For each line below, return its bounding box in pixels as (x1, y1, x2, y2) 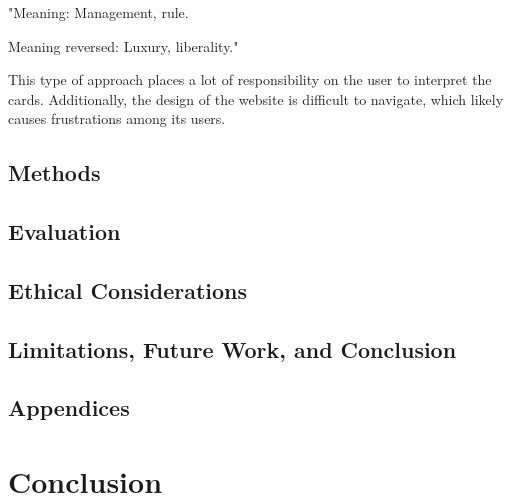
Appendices (8, 392, 130, 423)
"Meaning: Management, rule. (8, 2, 189, 22)
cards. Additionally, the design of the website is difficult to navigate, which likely (8, 88, 504, 109)
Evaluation (8, 216, 121, 247)
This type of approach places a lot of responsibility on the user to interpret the (8, 69, 492, 90)
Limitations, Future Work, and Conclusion (8, 333, 457, 364)
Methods (8, 157, 101, 188)
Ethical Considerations (8, 274, 248, 305)
